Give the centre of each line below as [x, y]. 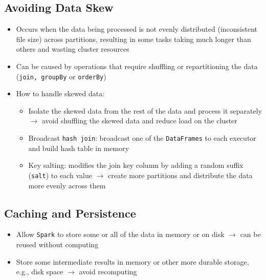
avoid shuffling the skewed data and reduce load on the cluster [139, 121]
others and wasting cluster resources [73, 49]
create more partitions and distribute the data [180, 175]
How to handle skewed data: [60, 93]
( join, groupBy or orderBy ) [61, 76]
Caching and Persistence [70, 213]
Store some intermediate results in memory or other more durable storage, [132, 261]
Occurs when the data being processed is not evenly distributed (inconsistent [137, 29]
